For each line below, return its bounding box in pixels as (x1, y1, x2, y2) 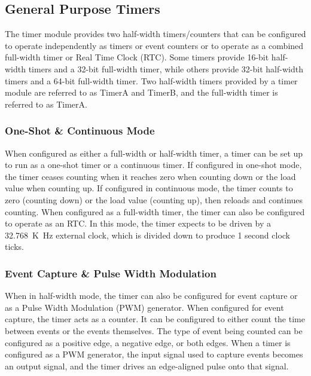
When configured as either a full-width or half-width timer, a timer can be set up (5, 146, 303, 159)
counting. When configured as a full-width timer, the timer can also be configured (5, 205, 305, 218)
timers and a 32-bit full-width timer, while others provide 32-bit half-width (28, 62, 303, 75)
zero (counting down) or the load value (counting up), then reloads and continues (5, 193, 303, 206)
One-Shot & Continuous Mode (5, 123, 155, 138)
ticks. (5, 240, 24, 253)
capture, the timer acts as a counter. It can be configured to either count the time (5, 313, 305, 325)
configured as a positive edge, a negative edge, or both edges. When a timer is (5, 336, 291, 349)
